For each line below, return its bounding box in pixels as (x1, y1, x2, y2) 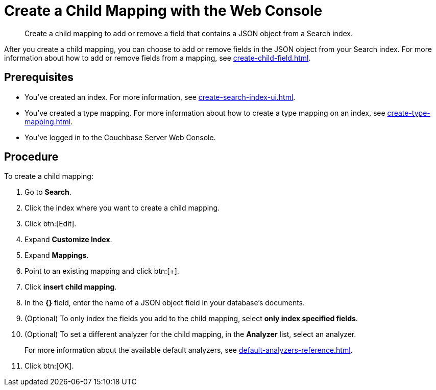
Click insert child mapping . (25, 282, 117, 292)
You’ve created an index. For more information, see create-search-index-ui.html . (25, 92, 296, 101)
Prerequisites (4, 71, 74, 84)
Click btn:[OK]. (25, 361, 74, 371)
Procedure (4, 150, 59, 164)
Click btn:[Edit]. (25, 219, 77, 228)
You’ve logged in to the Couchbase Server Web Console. (25, 133, 216, 142)
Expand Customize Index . (25, 235, 112, 244)
